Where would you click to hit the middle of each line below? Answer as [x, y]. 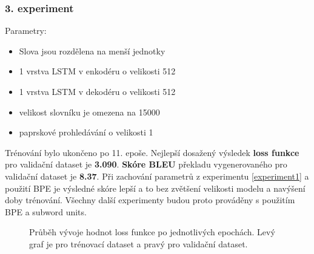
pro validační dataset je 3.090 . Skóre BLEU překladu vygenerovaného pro [146, 164]
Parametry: [26, 31]
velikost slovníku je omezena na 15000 [89, 112]
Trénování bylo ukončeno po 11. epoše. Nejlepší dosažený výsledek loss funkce [152, 152]
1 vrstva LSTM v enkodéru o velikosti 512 [97, 71]
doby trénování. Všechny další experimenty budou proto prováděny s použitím [150, 200]
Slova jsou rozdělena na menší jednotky [92, 50]
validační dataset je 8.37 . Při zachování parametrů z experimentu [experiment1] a [157, 176]
